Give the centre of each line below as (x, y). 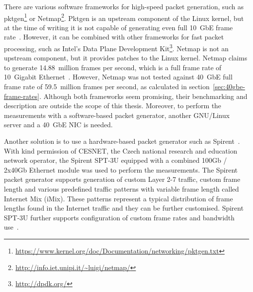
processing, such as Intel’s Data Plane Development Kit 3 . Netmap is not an (116, 48)
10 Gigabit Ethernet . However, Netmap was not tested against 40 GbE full (118, 77)
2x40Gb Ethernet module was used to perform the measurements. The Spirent (121, 169)
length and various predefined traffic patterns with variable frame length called (122, 189)
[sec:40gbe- (229, 87)
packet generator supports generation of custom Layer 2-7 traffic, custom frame (122, 179)
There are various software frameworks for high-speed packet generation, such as (124, 6)
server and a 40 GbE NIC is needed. (58, 125)
